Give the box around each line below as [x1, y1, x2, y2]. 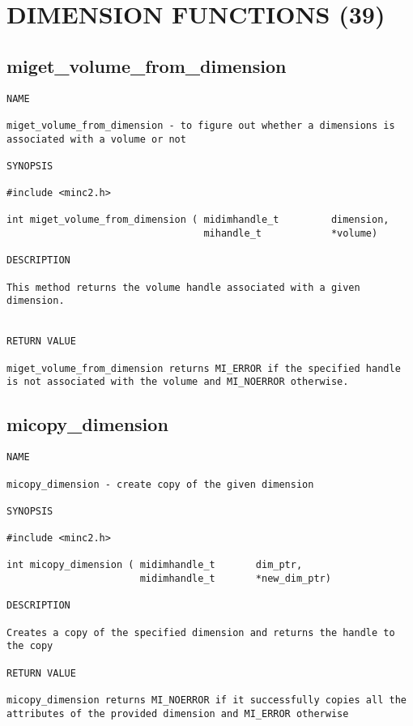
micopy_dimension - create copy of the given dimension [6, 478, 314, 490]
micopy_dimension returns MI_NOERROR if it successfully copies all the [6, 694, 407, 707]
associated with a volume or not [6, 133, 186, 145]
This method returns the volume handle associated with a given [6, 281, 360, 293]
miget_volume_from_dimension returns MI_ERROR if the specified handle [6, 362, 401, 374]
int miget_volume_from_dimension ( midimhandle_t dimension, [6, 214, 390, 226]
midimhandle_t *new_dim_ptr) [139, 573, 331, 585]
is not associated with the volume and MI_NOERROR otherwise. [6, 376, 349, 388]
